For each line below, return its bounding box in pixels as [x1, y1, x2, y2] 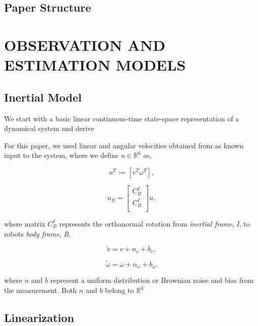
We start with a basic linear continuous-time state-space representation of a [4, 113, 239, 123]
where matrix [4, 218, 46, 229]
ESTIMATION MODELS [4, 54, 186, 75]
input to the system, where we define [4, 150, 119, 160]
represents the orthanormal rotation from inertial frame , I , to [59, 218, 250, 229]
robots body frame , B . [4, 228, 71, 239]
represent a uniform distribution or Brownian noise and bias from [50, 275, 254, 285]
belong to [105, 285, 134, 296]
